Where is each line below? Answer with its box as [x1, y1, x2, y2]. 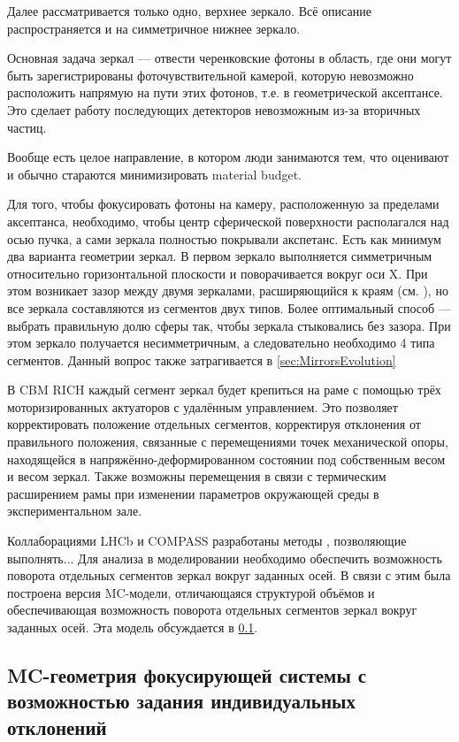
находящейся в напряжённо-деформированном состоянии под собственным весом [7, 449, 446, 468]
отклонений [7, 713, 107, 740]
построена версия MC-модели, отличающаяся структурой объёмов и [7, 583, 375, 601]
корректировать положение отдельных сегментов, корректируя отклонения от [7, 415, 421, 433]
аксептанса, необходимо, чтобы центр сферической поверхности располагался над [7, 211, 449, 230]
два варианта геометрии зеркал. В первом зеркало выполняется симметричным [7, 247, 432, 265]
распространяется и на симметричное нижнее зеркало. [7, 19, 301, 37]
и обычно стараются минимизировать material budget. [7, 164, 302, 183]
